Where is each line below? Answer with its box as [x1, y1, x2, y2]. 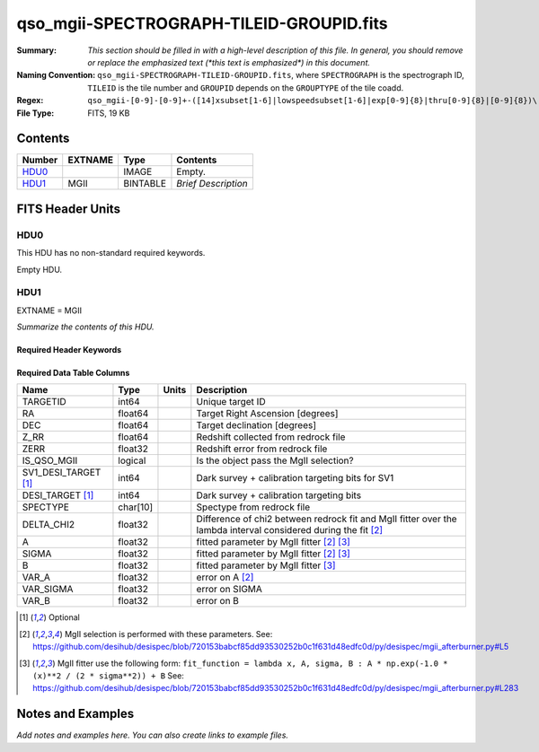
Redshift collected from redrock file [196, 431, 346, 443]
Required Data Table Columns [16, 368, 130, 379]
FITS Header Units [16, 201, 121, 216]
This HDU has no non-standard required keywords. [16, 248, 206, 258]
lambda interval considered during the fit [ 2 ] [196, 524, 384, 537]
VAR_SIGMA [22, 583, 74, 596]
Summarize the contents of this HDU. [16, 321, 155, 332]
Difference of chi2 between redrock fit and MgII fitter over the [196, 512, 457, 525]
